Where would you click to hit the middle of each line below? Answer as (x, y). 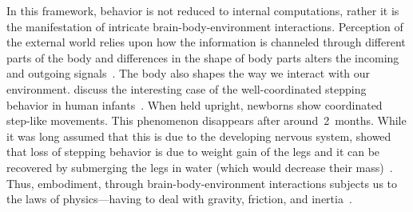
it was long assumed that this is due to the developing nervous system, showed (199, 136)
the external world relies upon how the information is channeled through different (206, 42)
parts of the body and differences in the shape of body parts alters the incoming (203, 57)
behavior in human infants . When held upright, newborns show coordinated (195, 104)
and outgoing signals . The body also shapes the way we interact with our (189, 73)
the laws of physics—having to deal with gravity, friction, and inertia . (179, 199)
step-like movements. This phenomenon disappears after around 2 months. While (206, 120)
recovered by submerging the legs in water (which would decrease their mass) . (200, 167)
